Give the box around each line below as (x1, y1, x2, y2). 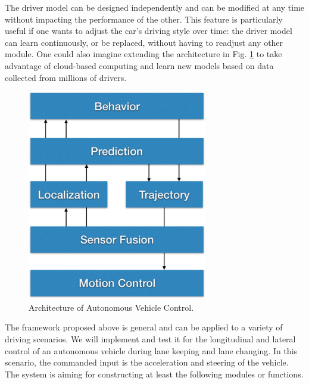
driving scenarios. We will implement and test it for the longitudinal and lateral (5, 333, 296, 345)
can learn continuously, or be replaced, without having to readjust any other (5, 36, 283, 48)
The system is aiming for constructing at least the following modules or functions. (5, 367, 304, 380)
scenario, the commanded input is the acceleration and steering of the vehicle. (5, 356, 289, 369)
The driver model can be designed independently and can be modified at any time (5, 1, 305, 13)
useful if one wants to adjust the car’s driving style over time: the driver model (5, 24, 292, 37)
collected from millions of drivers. (5, 71, 127, 83)
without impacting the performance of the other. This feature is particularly (5, 13, 283, 25)
